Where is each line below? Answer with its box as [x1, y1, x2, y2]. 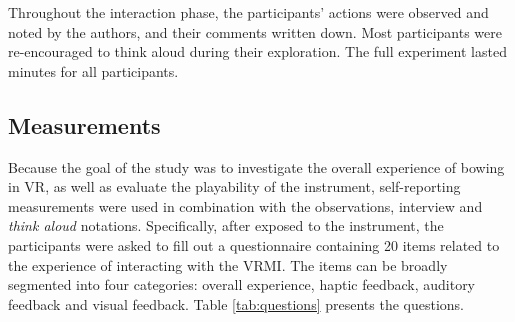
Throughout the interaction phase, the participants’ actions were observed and [8, 2, 489, 22]
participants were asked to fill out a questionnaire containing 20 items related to [8, 234, 500, 255]
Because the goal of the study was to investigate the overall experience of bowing [8, 156, 505, 177]
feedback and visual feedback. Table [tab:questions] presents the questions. [8, 293, 464, 314]
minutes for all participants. [8, 60, 179, 81]
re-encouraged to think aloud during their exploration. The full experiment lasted [8, 41, 507, 62]
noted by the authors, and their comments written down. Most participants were [8, 21, 503, 42]
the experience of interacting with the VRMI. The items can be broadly [8, 254, 448, 275]
